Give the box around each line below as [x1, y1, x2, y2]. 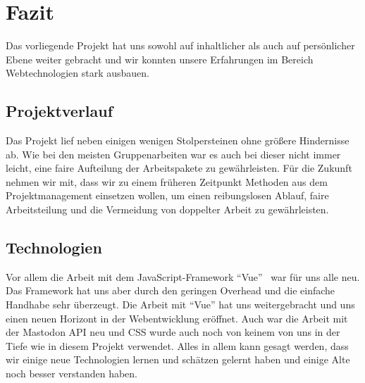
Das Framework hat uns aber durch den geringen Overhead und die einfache [6, 283, 335, 298]
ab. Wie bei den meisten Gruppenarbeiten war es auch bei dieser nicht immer [6, 146, 341, 161]
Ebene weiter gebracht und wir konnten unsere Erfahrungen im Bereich [6, 51, 314, 66]
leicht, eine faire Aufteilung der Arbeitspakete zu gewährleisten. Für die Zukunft [6, 161, 352, 175]
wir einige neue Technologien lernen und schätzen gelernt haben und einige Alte [6, 352, 350, 367]
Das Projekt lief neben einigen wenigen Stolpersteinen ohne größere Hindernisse [6, 133, 349, 148]
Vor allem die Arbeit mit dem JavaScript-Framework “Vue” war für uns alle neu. [6, 269, 360, 284]
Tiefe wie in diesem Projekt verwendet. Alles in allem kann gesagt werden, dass [6, 338, 349, 353]
